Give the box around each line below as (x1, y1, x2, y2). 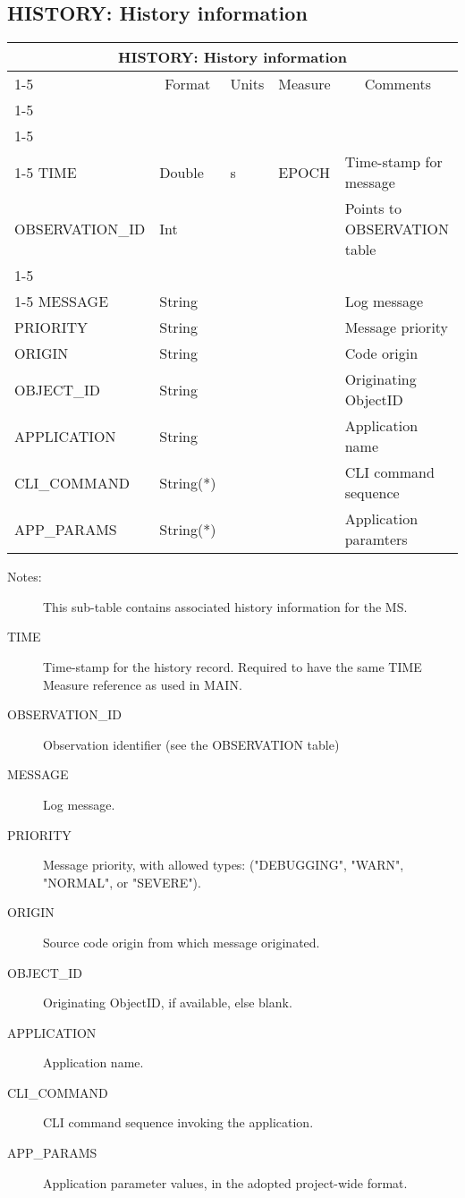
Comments (364, 73, 431, 95)
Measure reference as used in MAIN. (43, 675, 242, 693)
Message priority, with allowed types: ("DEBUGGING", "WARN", (43, 855, 404, 874)
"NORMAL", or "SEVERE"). (43, 872, 201, 891)
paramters (344, 529, 408, 550)
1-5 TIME (14, 161, 77, 183)
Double (159, 161, 204, 183)
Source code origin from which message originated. (43, 932, 320, 951)
